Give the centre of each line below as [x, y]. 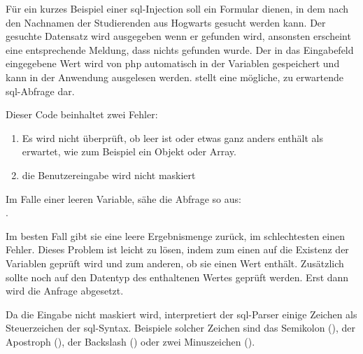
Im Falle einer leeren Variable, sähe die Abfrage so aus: [123, 198]
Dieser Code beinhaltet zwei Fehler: [82, 114]
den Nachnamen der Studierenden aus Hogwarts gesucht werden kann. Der [166, 22]
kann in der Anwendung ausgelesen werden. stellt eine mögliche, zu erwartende [175, 77]
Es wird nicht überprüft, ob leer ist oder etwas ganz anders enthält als [172, 137]
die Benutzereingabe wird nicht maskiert [109, 175]
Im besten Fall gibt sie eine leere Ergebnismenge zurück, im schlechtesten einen [175, 235]
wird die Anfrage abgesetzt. [65, 291]
